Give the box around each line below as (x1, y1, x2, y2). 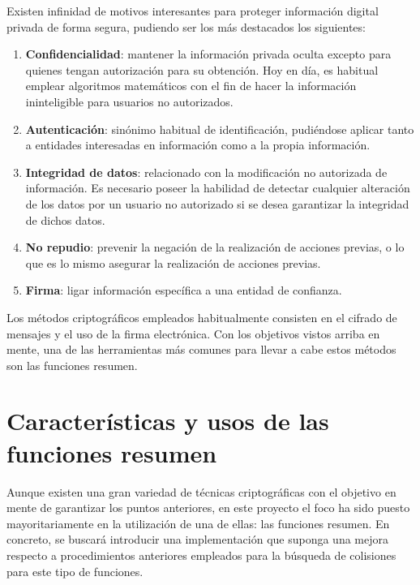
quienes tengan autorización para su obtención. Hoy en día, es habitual (25, 61, 379, 78)
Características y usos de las (6, 404, 329, 437)
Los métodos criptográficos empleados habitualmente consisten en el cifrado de (6, 308, 397, 325)
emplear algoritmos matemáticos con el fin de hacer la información (25, 77, 357, 94)
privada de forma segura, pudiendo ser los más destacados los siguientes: (6, 18, 366, 35)
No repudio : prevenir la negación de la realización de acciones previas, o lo (25, 239, 405, 256)
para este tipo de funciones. (6, 562, 144, 579)
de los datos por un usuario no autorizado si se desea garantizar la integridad (25, 195, 409, 212)
